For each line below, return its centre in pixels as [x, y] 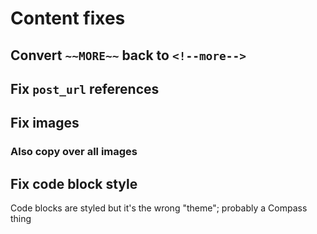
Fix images [45, 123]
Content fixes [68, 18]
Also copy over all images [74, 152]
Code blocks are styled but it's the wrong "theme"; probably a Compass [159, 208]
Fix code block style [74, 183]
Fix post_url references [85, 88]
